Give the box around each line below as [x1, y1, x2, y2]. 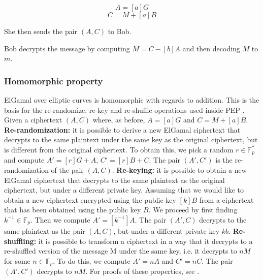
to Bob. [108, 26, 131, 36]
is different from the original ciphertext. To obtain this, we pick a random [4, 144, 234, 154]
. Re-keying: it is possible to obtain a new [112, 165, 247, 175]
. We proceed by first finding [148, 204, 238, 215]
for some [4, 255, 30, 266]
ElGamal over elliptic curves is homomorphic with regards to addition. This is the [4, 95, 259, 105]
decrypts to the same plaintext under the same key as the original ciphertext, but [4, 134, 258, 145]
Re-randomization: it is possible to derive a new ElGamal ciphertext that [4, 124, 241, 135]
